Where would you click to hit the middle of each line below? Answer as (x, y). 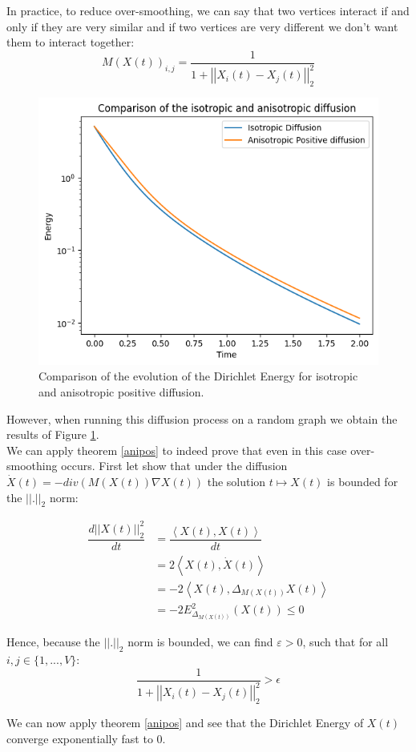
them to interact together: (71, 42)
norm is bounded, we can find (200, 642)
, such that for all (345, 642)
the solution (236, 481)
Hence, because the (53, 642)
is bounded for (363, 481)
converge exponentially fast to (80, 738)
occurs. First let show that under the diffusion (174, 466)
